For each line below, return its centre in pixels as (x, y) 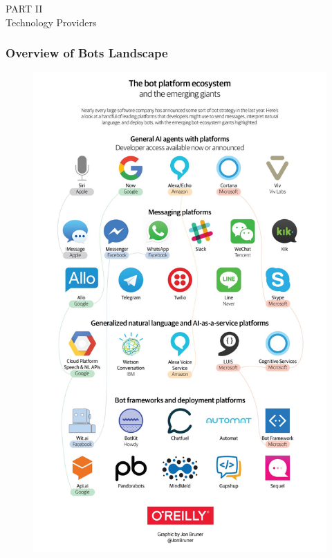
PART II (24, 8)
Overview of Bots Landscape (87, 53)
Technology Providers (51, 22)
